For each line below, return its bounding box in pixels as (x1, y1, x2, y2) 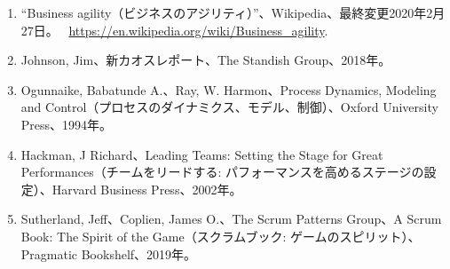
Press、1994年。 (20, 115, 113, 133)
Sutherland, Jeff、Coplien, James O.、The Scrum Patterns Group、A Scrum (20, 210, 442, 228)
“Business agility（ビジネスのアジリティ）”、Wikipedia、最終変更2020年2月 (20, 4, 446, 21)
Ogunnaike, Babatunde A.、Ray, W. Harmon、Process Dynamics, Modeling (20, 80, 437, 99)
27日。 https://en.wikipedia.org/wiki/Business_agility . (20, 20, 328, 39)
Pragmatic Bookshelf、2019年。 (20, 244, 197, 263)
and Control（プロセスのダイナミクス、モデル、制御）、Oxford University (20, 98, 438, 116)
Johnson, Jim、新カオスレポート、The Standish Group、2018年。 (20, 51, 391, 69)
